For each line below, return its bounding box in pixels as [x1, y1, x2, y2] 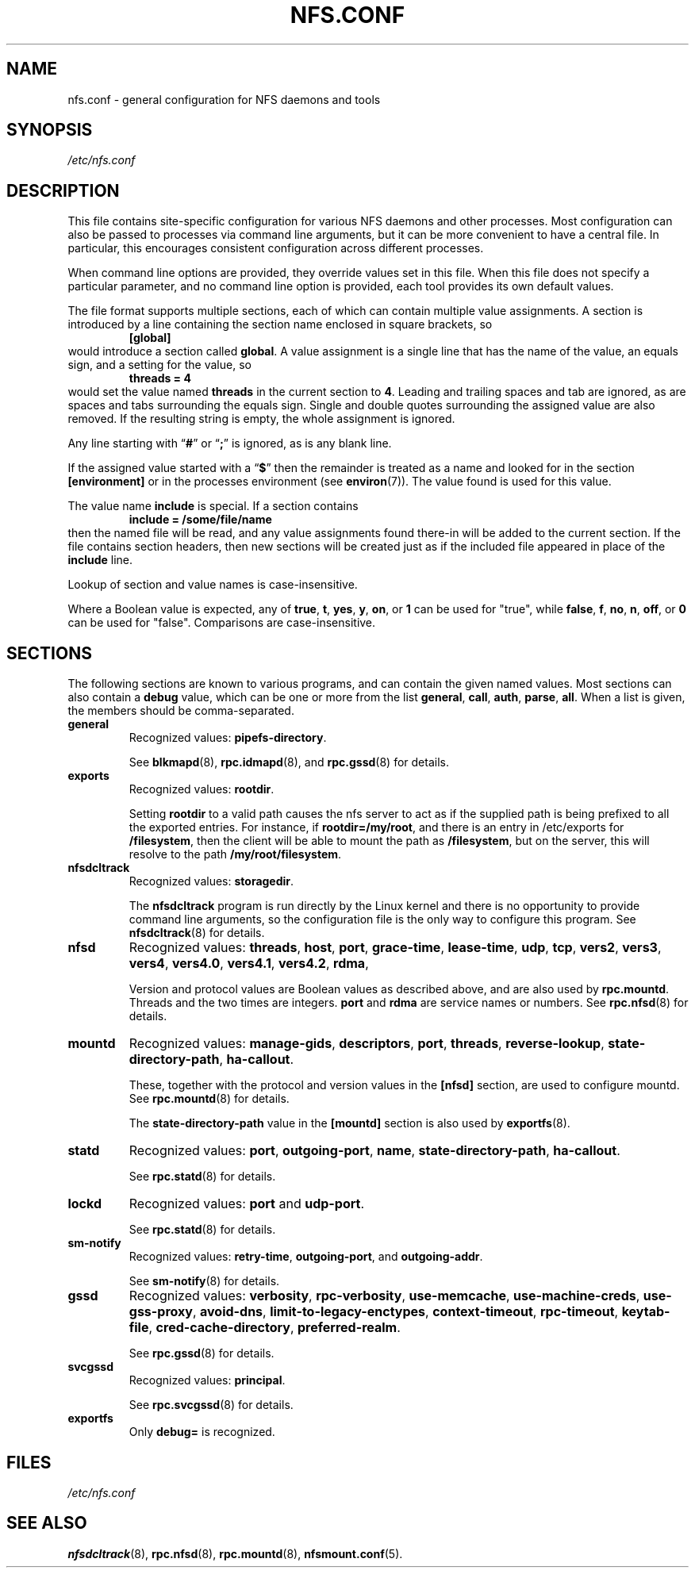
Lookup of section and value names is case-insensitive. [67, 578, 358, 592]
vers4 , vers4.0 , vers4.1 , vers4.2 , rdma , [129, 955, 369, 972]
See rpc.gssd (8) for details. [129, 1346, 275, 1361]
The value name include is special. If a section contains [67, 499, 359, 513]
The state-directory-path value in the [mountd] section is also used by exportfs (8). [129, 1116, 570, 1131]
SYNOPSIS [6, 120, 93, 140]
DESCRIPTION [6, 180, 120, 201]
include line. [67, 553, 132, 567]
